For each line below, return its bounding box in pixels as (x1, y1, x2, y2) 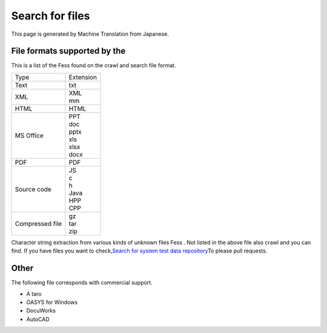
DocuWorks (26, 307, 56, 314)
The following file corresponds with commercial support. (11, 279, 153, 286)
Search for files (11, 9, 90, 22)
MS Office (15, 131, 44, 139)
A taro (26, 290, 42, 297)
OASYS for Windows (26, 298, 78, 306)
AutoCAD (26, 315, 50, 323)
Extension (68, 73, 97, 81)
